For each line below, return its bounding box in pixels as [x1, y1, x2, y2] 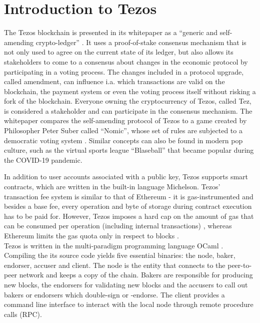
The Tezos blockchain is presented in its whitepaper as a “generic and [4, 27, 218, 38]
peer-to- [227, 259, 252, 270]
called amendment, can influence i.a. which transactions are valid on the [4, 76, 225, 87]
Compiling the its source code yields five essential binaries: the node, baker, [4, 250, 235, 260]
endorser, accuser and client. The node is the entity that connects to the [4, 259, 225, 270]
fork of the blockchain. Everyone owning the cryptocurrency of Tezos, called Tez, [4, 96, 251, 106]
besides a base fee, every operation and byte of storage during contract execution [4, 201, 252, 211]
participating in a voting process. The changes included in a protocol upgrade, [4, 66, 244, 77]
